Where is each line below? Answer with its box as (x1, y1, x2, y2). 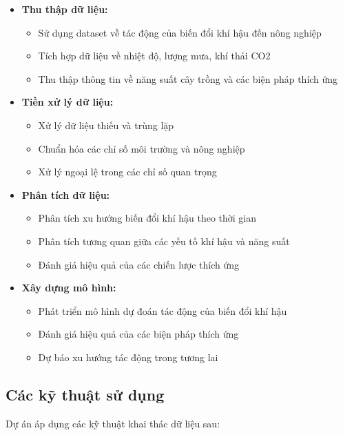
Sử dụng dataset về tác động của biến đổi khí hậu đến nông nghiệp (38, 25, 322, 39)
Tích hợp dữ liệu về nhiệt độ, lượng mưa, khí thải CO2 (38, 48, 271, 63)
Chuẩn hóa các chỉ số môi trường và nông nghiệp (38, 141, 245, 155)
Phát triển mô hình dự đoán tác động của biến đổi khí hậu (38, 303, 287, 318)
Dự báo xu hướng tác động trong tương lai (38, 349, 218, 364)
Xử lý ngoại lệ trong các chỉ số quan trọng (38, 164, 217, 179)
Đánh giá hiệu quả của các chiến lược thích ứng (38, 257, 240, 271)
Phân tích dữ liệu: (21, 187, 110, 202)
